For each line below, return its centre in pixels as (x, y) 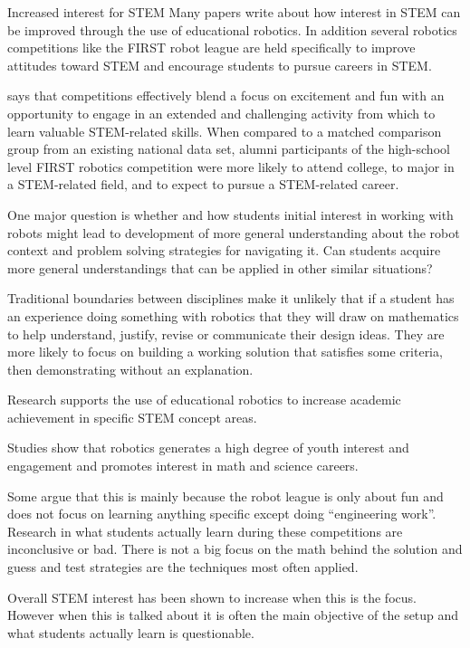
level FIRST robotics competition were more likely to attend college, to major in (231, 166)
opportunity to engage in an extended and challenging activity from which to (221, 113)
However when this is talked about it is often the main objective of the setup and (233, 615)
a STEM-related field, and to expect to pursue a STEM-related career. (203, 184)
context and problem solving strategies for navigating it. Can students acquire (224, 250)
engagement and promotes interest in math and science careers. (183, 466)
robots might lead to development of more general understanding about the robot (234, 232)
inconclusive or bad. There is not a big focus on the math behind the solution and (235, 549)
